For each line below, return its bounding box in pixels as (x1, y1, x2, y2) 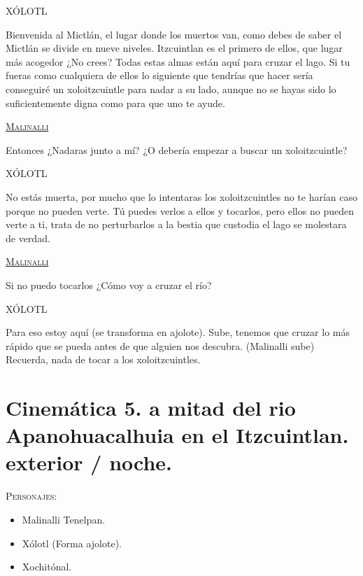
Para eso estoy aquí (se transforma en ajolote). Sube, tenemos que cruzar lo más (6, 325, 350, 339)
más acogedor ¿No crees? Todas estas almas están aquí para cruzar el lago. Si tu (6, 54, 350, 69)
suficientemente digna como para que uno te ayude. (6, 95, 225, 110)
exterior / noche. (6, 448, 173, 477)
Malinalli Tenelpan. (22, 512, 106, 526)
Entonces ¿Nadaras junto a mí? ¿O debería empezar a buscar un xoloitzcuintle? (6, 142, 348, 157)
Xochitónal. (22, 559, 72, 574)
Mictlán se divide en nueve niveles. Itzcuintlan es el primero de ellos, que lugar (6, 41, 343, 55)
